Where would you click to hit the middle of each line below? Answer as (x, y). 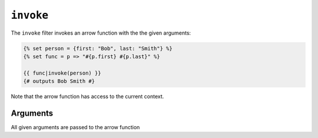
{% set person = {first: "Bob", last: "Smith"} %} (98, 48)
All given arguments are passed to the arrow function (75, 127)
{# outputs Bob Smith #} (59, 81)
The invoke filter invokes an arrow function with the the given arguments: (101, 33)
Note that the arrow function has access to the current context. (87, 96)
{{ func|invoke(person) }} (62, 73)
